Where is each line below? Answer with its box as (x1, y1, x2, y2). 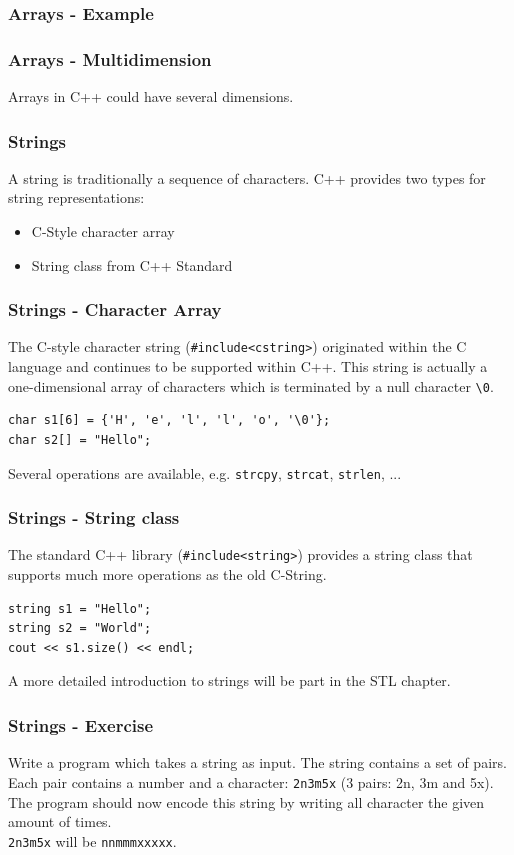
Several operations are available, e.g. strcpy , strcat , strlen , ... (8, 462, 402, 483)
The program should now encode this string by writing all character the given (8, 791, 485, 812)
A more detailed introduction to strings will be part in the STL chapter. (8, 670, 451, 691)
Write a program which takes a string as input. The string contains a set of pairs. (8, 752, 507, 773)
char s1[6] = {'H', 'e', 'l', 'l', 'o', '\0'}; (8, 413, 331, 428)
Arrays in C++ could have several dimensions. (8, 86, 294, 107)
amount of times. (8, 811, 112, 832)
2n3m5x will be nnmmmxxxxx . (8, 830, 177, 851)
